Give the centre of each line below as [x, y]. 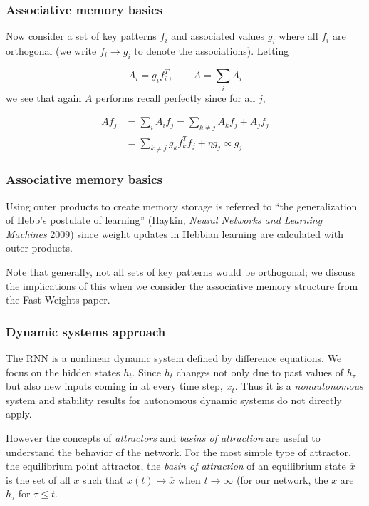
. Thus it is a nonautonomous [299, 386]
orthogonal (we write [51, 51]
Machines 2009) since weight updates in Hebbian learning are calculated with [175, 233]
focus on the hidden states [63, 372]
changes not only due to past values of [260, 372]
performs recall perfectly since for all [176, 97]
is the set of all [38, 479]
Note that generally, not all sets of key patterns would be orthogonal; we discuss [181, 271]
